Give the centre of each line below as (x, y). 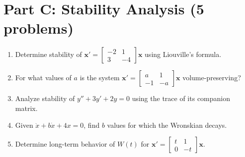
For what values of (43, 78)
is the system (100, 78)
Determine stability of (48, 54)
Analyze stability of (45, 98)
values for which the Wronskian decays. (167, 125)
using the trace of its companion (181, 98)
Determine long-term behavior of (65, 144)
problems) (39, 28)
